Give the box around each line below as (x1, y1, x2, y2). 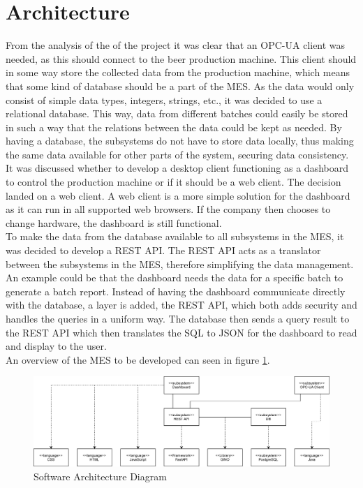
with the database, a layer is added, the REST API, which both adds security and (6, 297, 357, 312)
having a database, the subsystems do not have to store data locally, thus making (6, 133, 354, 148)
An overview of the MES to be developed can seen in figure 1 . (6, 352, 270, 367)
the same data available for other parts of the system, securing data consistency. (6, 147, 349, 161)
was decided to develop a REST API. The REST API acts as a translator (6, 243, 321, 258)
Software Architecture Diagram (34, 468, 167, 483)
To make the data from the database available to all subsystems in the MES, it (6, 229, 344, 244)
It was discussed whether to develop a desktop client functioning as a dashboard (6, 161, 348, 175)
